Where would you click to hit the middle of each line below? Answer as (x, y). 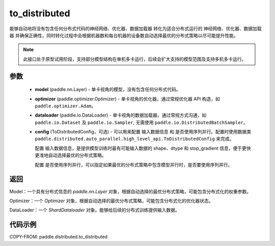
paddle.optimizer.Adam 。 (65, 106)
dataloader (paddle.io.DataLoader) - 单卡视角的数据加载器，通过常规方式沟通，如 (121, 115)
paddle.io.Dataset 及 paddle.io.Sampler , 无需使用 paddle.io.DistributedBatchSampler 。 (141, 122)
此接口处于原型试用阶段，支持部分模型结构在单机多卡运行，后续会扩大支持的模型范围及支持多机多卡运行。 (135, 59)
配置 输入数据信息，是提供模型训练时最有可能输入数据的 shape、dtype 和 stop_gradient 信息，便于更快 (143, 148)
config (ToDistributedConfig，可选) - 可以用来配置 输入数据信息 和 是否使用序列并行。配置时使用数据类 (143, 132)
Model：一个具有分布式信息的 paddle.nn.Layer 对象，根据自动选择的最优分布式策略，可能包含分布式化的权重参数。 (130, 192)
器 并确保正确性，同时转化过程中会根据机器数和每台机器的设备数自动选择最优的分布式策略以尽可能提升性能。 (124, 35)
